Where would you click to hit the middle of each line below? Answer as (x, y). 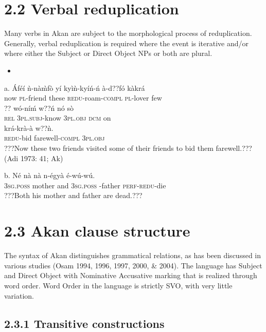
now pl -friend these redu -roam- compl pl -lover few (83, 98)
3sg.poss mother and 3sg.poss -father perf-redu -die (85, 185)
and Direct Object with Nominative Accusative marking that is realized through (131, 275)
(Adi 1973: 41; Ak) (34, 158)
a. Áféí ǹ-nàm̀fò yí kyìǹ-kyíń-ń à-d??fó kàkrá (75, 87)
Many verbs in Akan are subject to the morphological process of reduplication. (128, 33)
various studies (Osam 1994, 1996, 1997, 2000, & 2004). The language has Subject (133, 265)
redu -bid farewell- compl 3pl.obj (55, 138)
